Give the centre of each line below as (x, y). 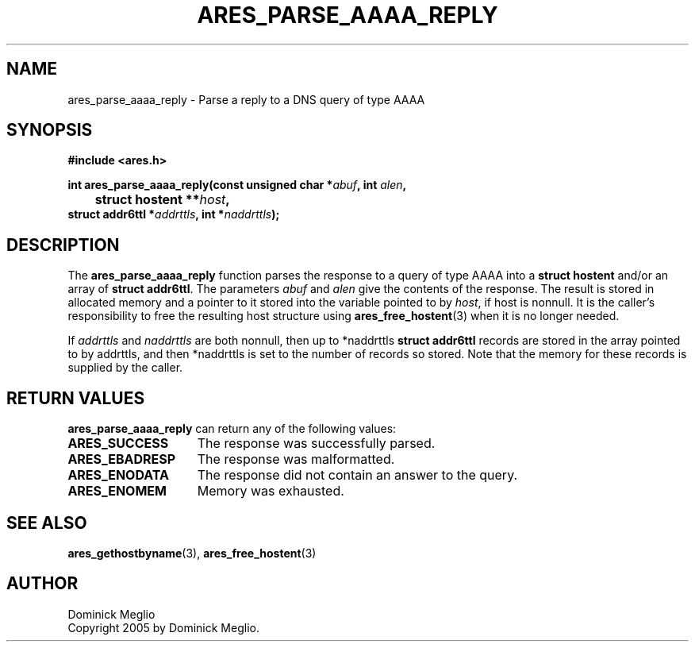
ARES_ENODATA (119, 475)
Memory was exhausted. (271, 491)
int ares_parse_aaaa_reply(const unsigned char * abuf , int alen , (237, 185)
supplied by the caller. (125, 368)
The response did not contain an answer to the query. (357, 475)
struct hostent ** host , (162, 200)
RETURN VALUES (76, 398)
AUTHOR (42, 584)
